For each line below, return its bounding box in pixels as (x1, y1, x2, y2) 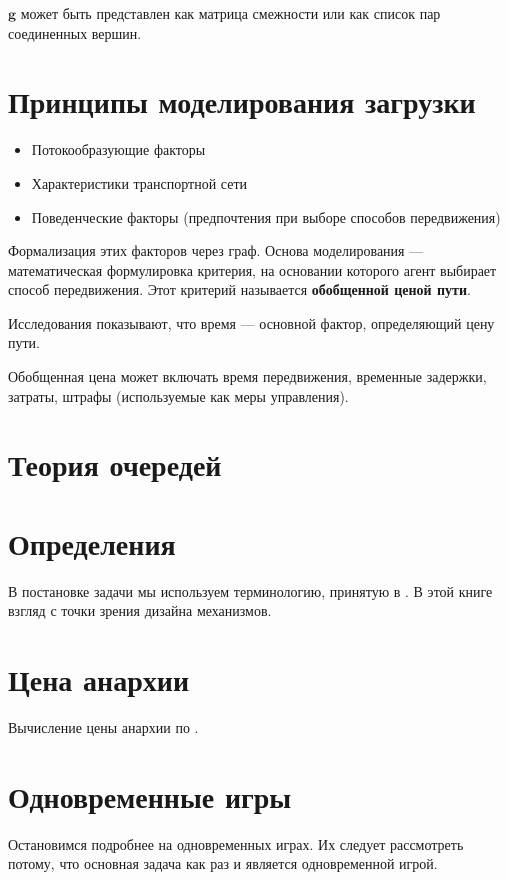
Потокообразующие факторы (31, 139, 206, 160)
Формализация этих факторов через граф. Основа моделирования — (8, 240, 424, 261)
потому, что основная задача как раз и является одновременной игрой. (8, 853, 438, 874)
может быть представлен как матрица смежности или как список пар (20, 3, 441, 23)
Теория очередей (8, 444, 222, 485)
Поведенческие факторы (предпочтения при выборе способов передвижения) (31, 206, 501, 227)
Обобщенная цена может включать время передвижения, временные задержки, (8, 366, 487, 387)
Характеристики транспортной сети (31, 172, 248, 193)
